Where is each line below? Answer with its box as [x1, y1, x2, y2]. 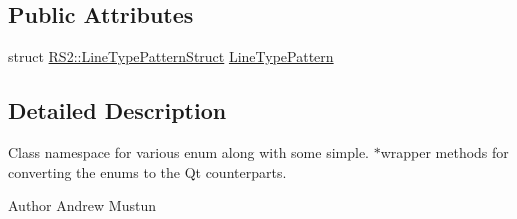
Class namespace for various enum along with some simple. [8, 142, 369, 162]
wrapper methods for [380, 142, 509, 162]
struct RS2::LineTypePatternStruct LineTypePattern [8, 46, 334, 67]
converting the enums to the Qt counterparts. [8, 161, 287, 182]
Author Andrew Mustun [8, 195, 156, 216]
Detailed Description [8, 95, 227, 126]
